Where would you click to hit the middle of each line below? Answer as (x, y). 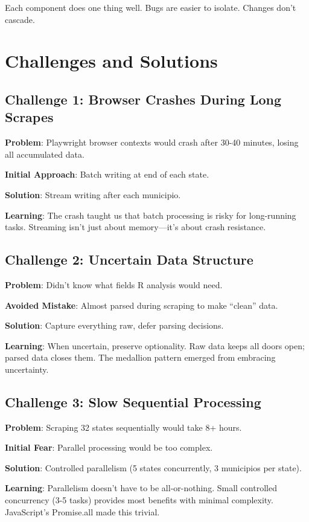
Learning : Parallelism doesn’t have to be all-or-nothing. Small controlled (141, 488)
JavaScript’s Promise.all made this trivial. (82, 511)
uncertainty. (27, 369)
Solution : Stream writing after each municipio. (93, 194)
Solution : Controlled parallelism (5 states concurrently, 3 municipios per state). (153, 467)
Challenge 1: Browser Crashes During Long (143, 99)
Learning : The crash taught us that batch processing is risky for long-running (151, 215)
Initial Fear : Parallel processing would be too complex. (109, 447)
